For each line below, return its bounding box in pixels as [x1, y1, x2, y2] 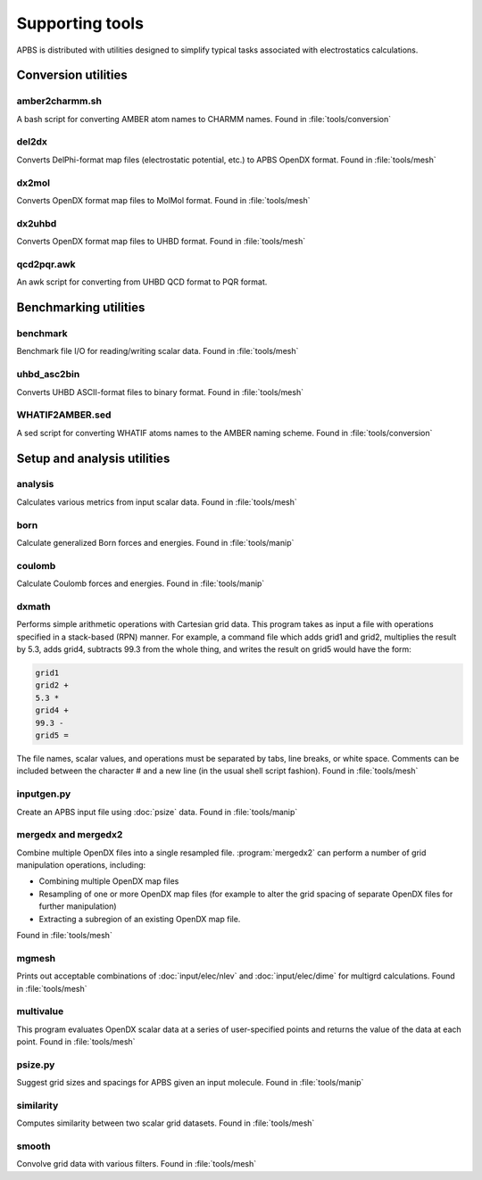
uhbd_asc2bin [16, 368, 80, 381]
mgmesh [16, 952, 56, 964]
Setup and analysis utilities [16, 450, 170, 466]
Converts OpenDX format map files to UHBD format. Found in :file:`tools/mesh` [16, 236, 306, 247]
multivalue [16, 1005, 64, 1018]
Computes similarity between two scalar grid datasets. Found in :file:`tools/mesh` [16, 1118, 315, 1128]
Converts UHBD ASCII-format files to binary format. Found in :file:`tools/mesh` [16, 386, 303, 397]
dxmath [16, 600, 51, 613]
